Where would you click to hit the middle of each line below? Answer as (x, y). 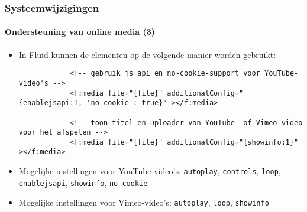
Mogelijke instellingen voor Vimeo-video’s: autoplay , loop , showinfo (144, 202)
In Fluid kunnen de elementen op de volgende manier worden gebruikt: (147, 54)
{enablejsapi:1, (51, 103)
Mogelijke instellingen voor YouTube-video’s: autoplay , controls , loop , (150, 171)
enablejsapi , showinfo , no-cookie (83, 182)
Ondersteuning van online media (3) (80, 32)
